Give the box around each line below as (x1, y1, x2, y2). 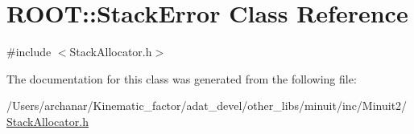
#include (6, 43, 52, 60)
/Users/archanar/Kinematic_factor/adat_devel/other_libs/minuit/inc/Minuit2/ (6, 97, 408, 114)
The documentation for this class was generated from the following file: (6, 70, 357, 87)
